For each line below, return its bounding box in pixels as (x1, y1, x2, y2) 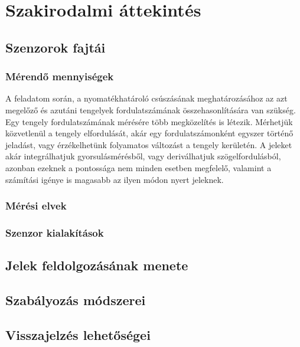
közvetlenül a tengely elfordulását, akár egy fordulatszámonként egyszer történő (5, 127, 294, 139)
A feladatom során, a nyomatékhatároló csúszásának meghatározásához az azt (5, 92, 288, 104)
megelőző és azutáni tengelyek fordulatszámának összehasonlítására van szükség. (5, 103, 296, 116)
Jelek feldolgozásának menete (5, 256, 188, 274)
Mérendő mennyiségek (5, 69, 114, 84)
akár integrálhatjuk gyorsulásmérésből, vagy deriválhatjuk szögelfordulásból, (5, 150, 281, 162)
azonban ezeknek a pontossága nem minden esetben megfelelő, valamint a (5, 161, 272, 173)
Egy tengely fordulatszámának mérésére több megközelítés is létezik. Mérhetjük (5, 115, 293, 127)
